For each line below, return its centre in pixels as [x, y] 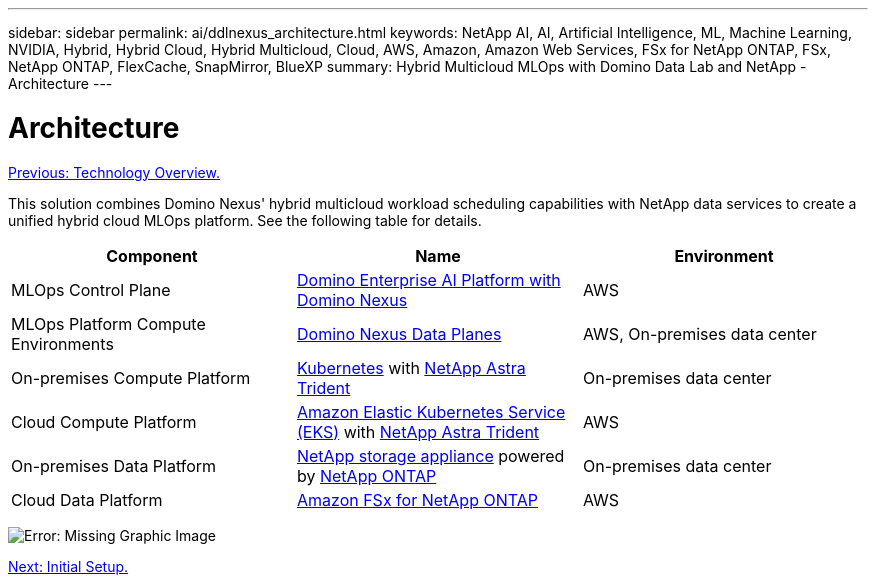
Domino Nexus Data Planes [399, 333]
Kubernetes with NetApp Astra [411, 367]
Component [152, 255]
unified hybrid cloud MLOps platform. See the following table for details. [245, 220]
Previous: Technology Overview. [114, 172]
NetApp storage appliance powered [430, 455]
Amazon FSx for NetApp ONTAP [417, 499]
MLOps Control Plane [91, 289]
